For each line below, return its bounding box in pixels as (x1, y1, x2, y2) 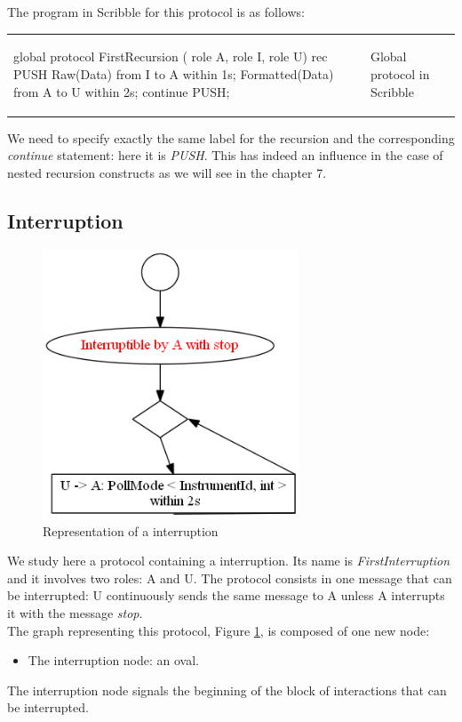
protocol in (370, 64, 430, 83)
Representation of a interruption (43, 521, 219, 540)
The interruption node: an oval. (28, 651, 200, 670)
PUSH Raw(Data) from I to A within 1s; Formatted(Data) (13, 64, 334, 83)
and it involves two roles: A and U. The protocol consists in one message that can (7, 568, 452, 587)
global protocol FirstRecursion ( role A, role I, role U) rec (13, 47, 328, 66)
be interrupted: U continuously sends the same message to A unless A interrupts (7, 586, 445, 605)
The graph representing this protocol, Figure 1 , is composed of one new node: (7, 621, 430, 639)
